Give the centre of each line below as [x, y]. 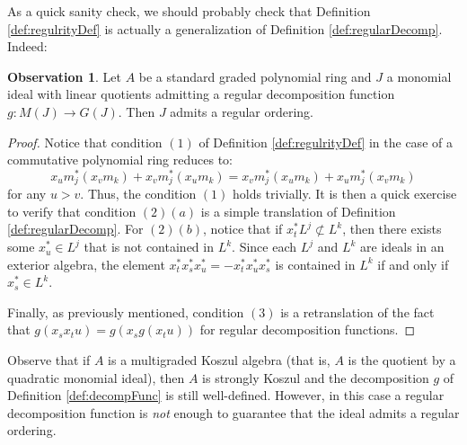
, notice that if [243, 229]
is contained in [315, 264]
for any [27, 194]
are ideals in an [402, 247]
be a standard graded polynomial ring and [255, 76]
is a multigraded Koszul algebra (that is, [219, 360]
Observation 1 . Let [64, 76]
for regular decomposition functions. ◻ [308, 329]
